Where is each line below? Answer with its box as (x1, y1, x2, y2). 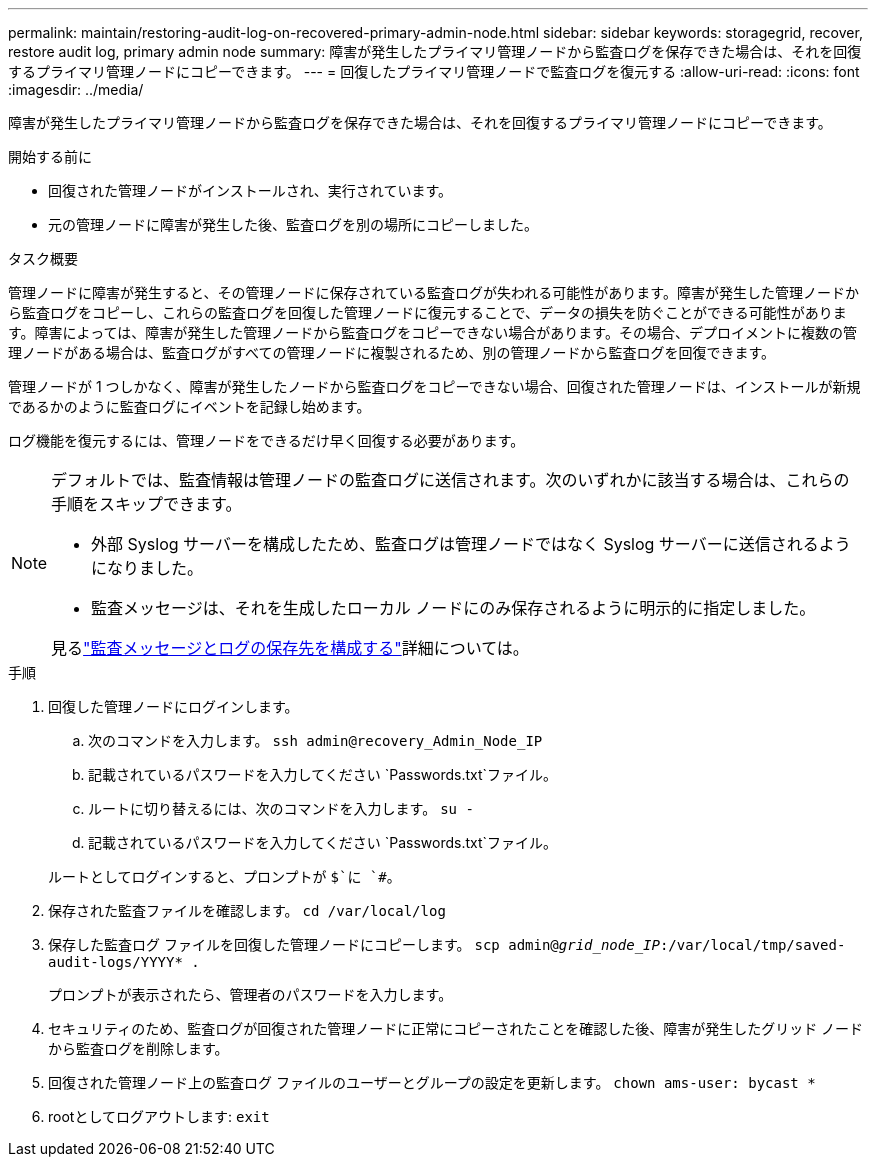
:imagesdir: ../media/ (8, 81, 144, 98)
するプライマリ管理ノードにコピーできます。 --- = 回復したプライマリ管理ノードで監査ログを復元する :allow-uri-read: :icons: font (8, 63, 860, 80)
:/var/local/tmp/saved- (659, 937, 846, 953)
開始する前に (8, 148, 92, 165)
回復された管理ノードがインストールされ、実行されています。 (48, 182, 453, 199)
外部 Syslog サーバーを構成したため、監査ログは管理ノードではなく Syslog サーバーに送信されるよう (91, 534, 851, 554)
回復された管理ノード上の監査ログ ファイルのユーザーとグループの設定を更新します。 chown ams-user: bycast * (48, 1074, 816, 1091)
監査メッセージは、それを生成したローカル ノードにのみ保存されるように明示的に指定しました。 (91, 598, 816, 618)
